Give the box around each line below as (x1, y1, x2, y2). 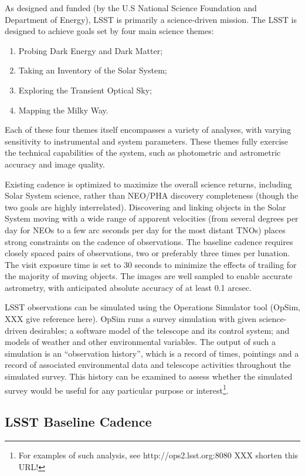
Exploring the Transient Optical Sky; (18, 83, 152, 96)
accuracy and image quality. (5, 157, 105, 170)
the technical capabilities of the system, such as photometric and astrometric (5, 146, 281, 159)
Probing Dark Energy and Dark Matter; (18, 44, 163, 56)
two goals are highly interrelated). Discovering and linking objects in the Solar (5, 200, 286, 213)
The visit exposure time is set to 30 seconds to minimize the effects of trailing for (5, 258, 297, 270)
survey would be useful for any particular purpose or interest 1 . (5, 382, 229, 396)
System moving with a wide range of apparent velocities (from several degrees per (5, 212, 299, 224)
